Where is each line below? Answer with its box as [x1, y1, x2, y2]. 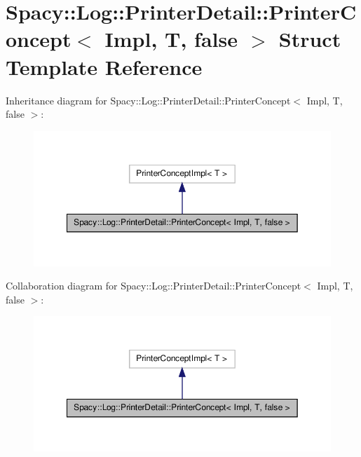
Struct [278, 25, 341, 53]
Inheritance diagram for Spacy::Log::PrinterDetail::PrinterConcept [6, 93, 291, 107]
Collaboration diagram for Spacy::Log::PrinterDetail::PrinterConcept [6, 278, 301, 293]
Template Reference [6, 52, 203, 81]
